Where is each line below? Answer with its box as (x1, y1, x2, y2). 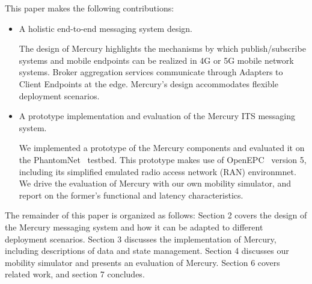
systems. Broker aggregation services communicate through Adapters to (19, 66, 283, 78)
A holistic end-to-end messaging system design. (19, 22, 192, 34)
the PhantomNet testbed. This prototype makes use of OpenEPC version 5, (19, 153, 307, 165)
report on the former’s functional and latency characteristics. (19, 188, 243, 201)
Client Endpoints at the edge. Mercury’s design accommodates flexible (19, 77, 278, 90)
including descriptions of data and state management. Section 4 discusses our (5, 244, 289, 257)
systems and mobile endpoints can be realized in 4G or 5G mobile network (19, 54, 294, 66)
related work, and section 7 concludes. (5, 268, 145, 280)
